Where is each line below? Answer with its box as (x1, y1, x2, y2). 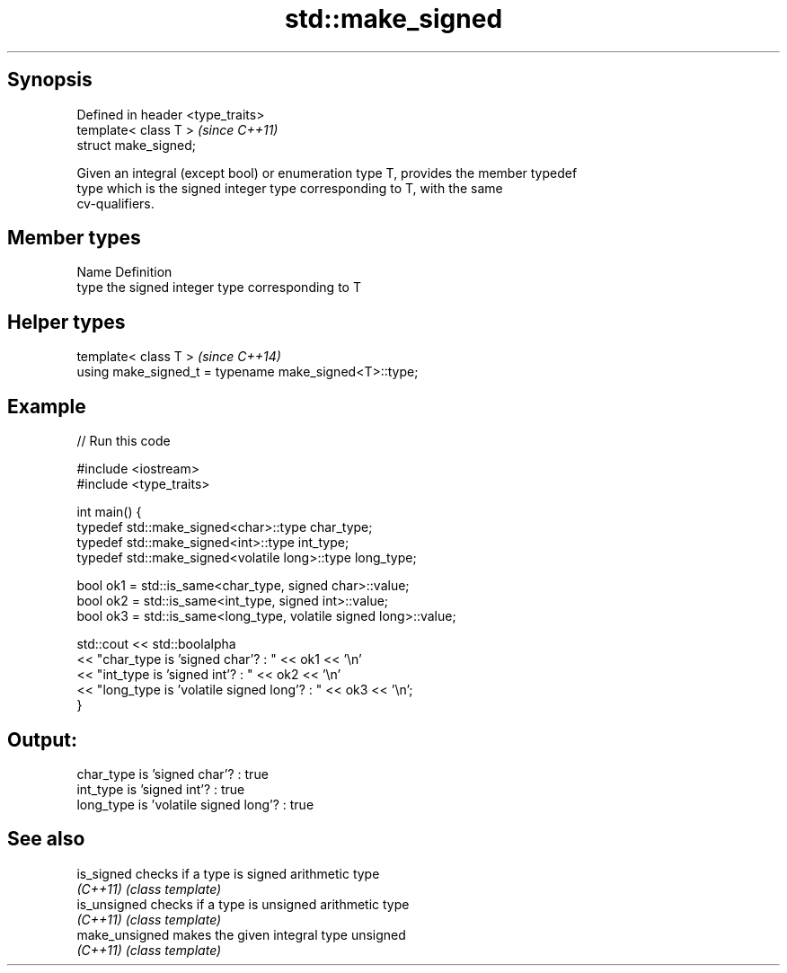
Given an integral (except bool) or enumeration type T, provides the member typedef (76, 164, 578, 181)
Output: (7, 728, 77, 751)
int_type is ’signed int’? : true (76, 781, 245, 797)
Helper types (7, 310, 126, 333)
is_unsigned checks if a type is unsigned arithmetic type (76, 896, 410, 912)
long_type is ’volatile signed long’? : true (76, 796, 314, 812)
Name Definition (76, 264, 172, 280)
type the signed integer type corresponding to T (76, 279, 361, 296)
